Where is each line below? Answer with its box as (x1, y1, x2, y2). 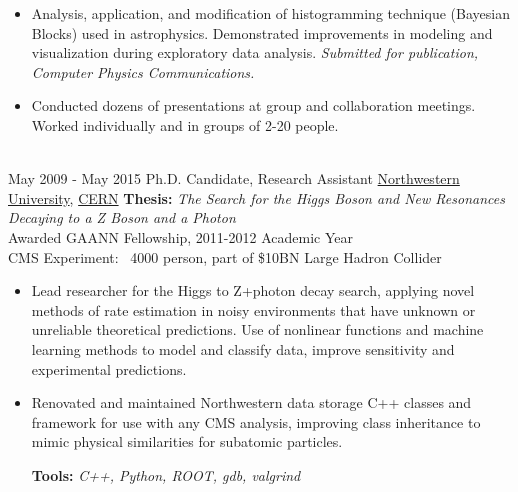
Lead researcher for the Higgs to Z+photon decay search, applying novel (31, 280, 475, 301)
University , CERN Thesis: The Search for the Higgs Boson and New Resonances (8, 187, 505, 208)
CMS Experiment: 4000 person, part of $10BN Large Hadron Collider (8, 246, 442, 267)
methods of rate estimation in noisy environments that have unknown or (31, 299, 476, 320)
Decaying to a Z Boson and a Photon (8, 207, 236, 228)
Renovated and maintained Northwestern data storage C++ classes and (31, 392, 472, 413)
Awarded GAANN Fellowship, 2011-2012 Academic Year (8, 226, 353, 247)
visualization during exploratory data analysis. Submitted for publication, (31, 42, 479, 63)
